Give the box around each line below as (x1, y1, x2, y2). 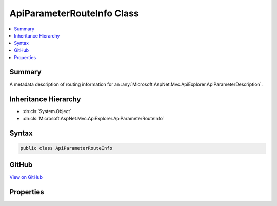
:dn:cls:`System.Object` (22, 108, 72, 114)
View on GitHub (9, 174, 43, 180)
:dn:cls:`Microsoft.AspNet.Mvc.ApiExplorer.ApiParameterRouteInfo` (22, 116, 164, 122)
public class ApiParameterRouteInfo (20, 145, 113, 152)
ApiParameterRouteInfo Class (9, 8, 140, 19)
